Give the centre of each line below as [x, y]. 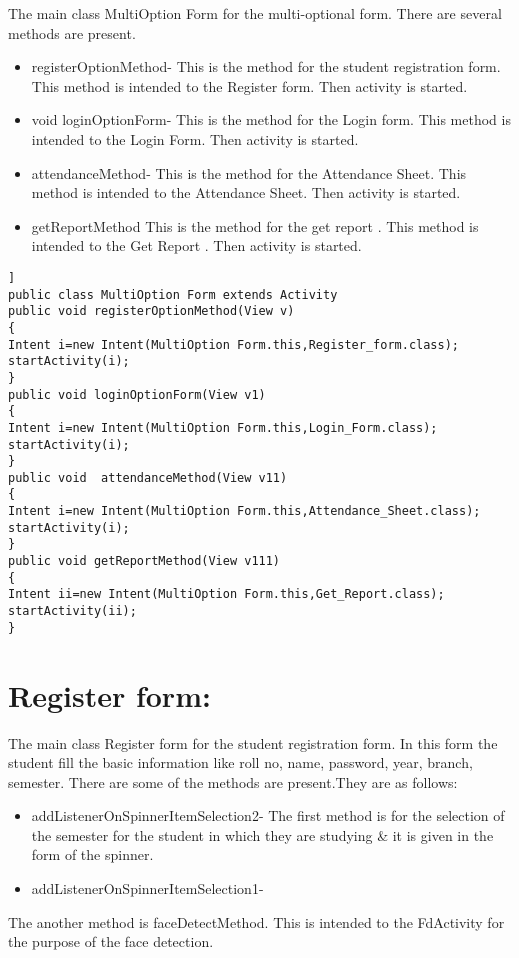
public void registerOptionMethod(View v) [151, 311]
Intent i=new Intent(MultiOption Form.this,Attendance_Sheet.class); [244, 511]
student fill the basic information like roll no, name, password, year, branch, [240, 762]
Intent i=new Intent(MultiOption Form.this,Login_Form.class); [223, 427]
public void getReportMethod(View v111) [144, 561]
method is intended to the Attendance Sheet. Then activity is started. [246, 192]
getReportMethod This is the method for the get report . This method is [255, 225]
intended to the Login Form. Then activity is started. [195, 138]
